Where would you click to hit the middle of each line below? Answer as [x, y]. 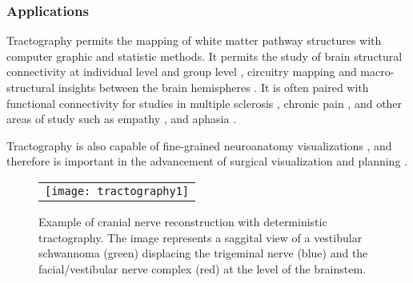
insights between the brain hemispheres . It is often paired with [213, 87]
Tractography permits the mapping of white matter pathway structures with [194, 40]
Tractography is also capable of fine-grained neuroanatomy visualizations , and [199, 145]
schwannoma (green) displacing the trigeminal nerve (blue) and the [203, 253]
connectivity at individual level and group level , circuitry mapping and [182, 72]
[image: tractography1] [117, 191]
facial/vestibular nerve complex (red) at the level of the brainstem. [202, 268]
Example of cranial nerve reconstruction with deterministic [183, 221]
